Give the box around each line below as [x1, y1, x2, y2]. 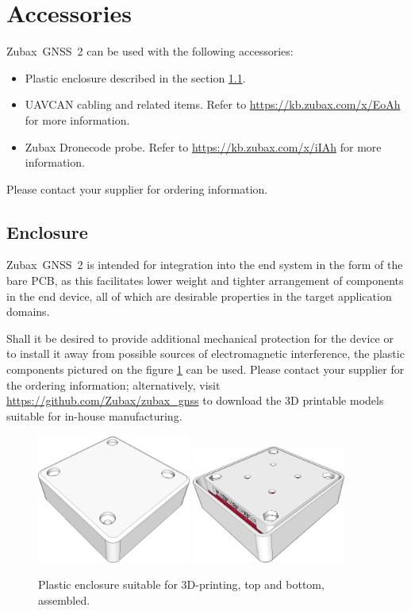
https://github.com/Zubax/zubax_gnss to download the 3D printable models [6, 392, 384, 409]
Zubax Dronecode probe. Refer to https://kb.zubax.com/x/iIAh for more [25, 138, 382, 155]
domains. [6, 303, 50, 320]
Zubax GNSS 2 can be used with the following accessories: [6, 43, 294, 60]
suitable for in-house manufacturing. [6, 407, 182, 424]
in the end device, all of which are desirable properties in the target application [6, 287, 392, 304]
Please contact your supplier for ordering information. [6, 180, 268, 197]
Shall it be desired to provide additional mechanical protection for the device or [6, 329, 394, 346]
